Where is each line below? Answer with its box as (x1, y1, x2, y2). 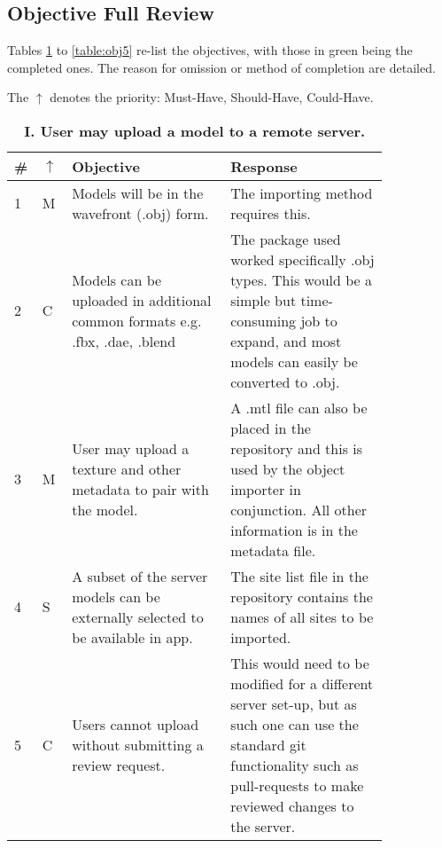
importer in (230, 478, 301, 499)
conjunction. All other (230, 499, 368, 520)
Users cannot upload (72, 713, 199, 734)
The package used (230, 228, 341, 249)
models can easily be (230, 350, 358, 372)
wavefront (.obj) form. (72, 202, 209, 224)
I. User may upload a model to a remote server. (24, 120, 366, 141)
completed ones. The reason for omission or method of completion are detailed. (7, 58, 436, 76)
